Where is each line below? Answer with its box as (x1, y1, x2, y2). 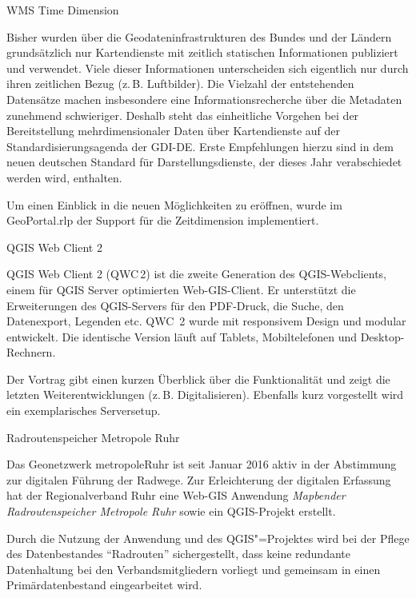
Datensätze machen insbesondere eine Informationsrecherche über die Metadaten (6, 90, 402, 107)
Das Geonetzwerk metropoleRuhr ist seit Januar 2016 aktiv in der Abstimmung (6, 456, 397, 472)
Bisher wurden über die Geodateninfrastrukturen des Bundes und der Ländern (6, 28, 392, 45)
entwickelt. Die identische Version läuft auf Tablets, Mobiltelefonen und (6, 328, 357, 345)
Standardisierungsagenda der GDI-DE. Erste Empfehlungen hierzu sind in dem (6, 138, 394, 154)
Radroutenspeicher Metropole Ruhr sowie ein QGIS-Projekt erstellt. (6, 503, 336, 520)
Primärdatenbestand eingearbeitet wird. (6, 576, 202, 593)
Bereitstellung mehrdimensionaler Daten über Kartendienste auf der (6, 122, 340, 139)
